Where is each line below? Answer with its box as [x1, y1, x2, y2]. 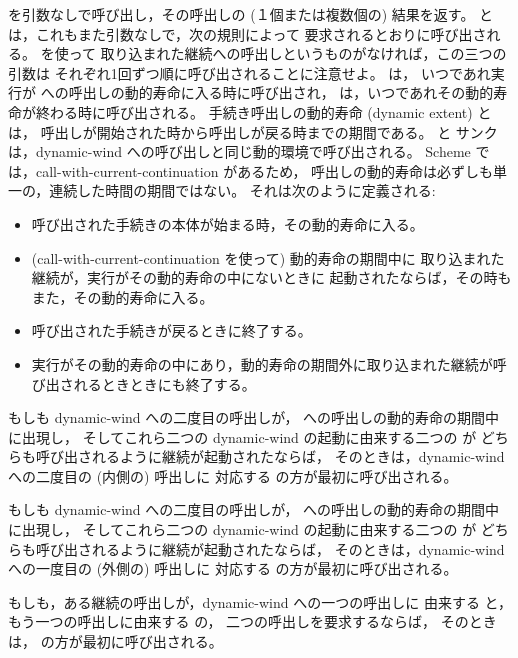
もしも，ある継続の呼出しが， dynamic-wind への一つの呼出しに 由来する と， [8, 591, 513, 612]
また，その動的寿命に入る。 [31, 286, 214, 307]
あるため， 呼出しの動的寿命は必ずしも [237, 160, 494, 181]
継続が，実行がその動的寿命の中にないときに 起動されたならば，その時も [31, 267, 512, 288]
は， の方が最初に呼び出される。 [8, 631, 223, 652]
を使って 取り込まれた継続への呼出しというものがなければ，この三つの [40, 43, 507, 64]
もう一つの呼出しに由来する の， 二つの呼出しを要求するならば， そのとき [8, 611, 497, 632]
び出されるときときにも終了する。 [31, 373, 256, 394]
